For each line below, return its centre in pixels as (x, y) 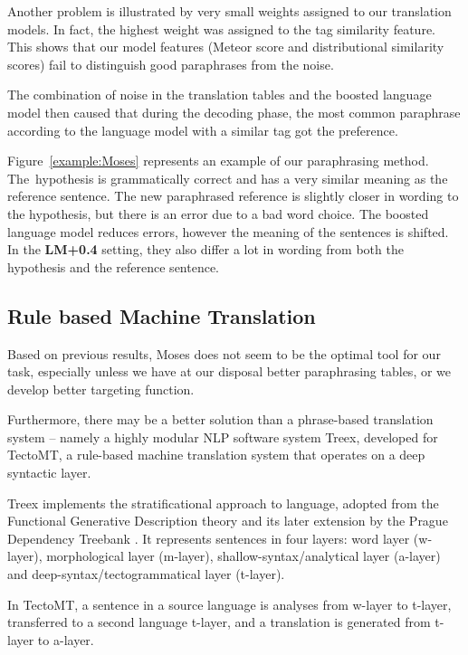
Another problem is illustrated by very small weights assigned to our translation (229, 11)
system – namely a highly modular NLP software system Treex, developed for (223, 437)
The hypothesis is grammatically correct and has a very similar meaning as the (228, 178)
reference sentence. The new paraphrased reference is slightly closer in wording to (233, 196)
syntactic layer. (49, 473)
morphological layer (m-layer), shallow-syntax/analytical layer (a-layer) (244, 556)
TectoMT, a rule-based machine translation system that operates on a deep (216, 455)
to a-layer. (66, 639)
